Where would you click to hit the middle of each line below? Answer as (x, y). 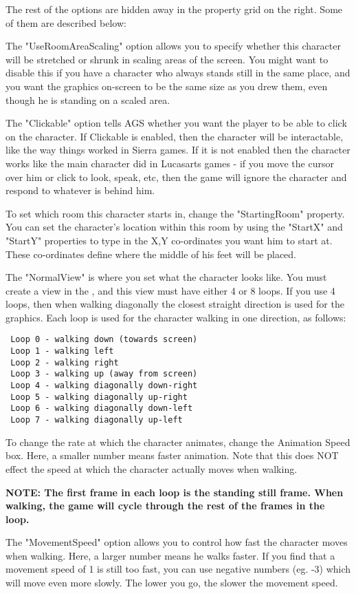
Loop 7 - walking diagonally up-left (97, 420)
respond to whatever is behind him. (80, 190)
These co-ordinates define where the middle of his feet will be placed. (151, 254)
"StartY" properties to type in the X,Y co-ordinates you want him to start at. (169, 240)
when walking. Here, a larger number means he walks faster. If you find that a (170, 555)
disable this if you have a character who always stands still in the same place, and (178, 73)
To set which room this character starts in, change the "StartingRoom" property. (175, 213)
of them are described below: (66, 22)
